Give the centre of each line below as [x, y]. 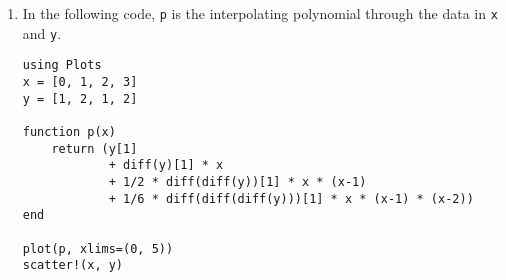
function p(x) [69, 131]
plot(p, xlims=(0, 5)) [98, 248]
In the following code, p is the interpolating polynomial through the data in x [260, 13]
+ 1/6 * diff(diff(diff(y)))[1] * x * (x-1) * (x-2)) [291, 198]
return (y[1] [94, 148]
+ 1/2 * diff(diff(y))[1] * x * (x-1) [237, 181]
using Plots [62, 65]
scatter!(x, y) [73, 265]
